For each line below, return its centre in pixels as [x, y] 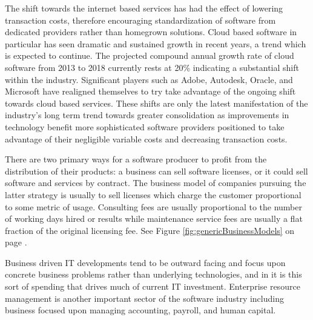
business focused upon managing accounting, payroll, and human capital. [140, 310]
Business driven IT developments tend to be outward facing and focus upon [145, 262]
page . [16, 242]
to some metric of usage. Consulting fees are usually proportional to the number [153, 206]
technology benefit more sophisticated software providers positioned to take [145, 126]
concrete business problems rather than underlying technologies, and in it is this [153, 274]
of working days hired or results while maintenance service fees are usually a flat [154, 218]
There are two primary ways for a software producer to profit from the [136, 159]
